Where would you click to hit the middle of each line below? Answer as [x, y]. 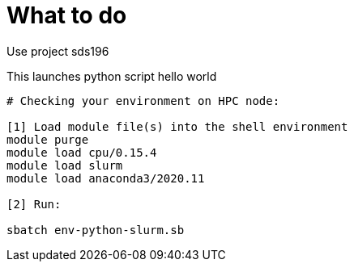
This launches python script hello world [112, 76]
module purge [48, 139]
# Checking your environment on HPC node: [143, 100]
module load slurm [65, 165]
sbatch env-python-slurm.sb [96, 230]
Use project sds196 [58, 51]
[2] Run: [34, 204]
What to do [67, 15]
